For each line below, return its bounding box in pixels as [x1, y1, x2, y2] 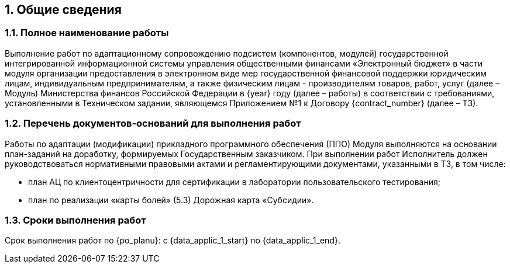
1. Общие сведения [5, 2, 122, 17]
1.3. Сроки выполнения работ [5, 214, 146, 226]
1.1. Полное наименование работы [5, 27, 169, 39]
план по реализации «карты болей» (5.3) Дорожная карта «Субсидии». [28, 194, 314, 205]
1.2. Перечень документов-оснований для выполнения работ [5, 117, 301, 130]
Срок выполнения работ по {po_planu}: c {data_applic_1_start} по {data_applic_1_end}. [5, 235, 340, 246]
